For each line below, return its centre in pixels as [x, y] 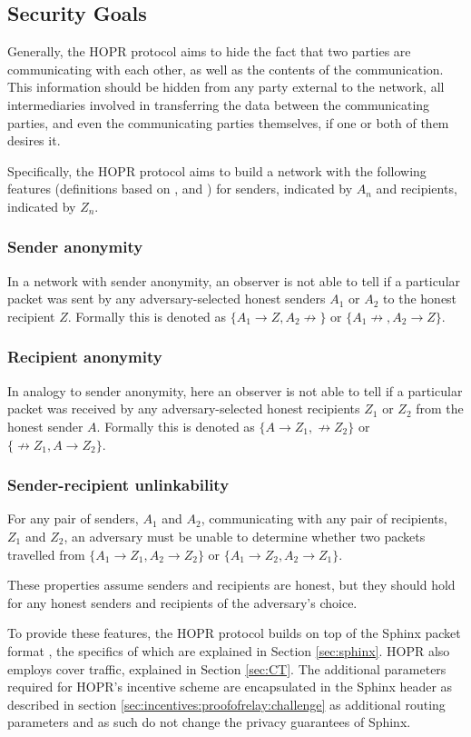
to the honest [420, 299]
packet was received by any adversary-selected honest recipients [184, 408]
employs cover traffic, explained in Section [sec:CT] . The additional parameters [227, 668]
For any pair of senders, [73, 518]
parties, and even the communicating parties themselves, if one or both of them [228, 122]
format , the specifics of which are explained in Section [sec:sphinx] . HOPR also [229, 650]
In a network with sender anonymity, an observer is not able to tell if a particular [234, 280]
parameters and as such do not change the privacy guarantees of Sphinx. [209, 722]
